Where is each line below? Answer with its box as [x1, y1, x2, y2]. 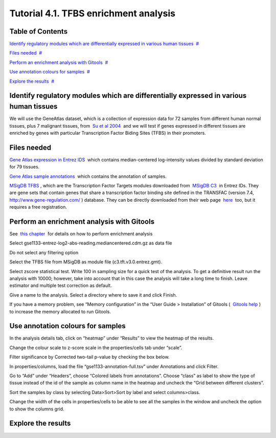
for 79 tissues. [9, 164, 40, 170]
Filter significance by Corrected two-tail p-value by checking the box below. [9, 354, 170, 360]
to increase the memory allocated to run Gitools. [9, 308, 111, 314]
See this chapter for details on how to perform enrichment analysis [9, 231, 153, 237]
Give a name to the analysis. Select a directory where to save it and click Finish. [9, 291, 177, 298]
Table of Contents [9, 27, 68, 36]
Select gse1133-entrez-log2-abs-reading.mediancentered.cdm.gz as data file [9, 240, 172, 246]
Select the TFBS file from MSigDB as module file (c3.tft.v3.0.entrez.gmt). [9, 259, 163, 265]
